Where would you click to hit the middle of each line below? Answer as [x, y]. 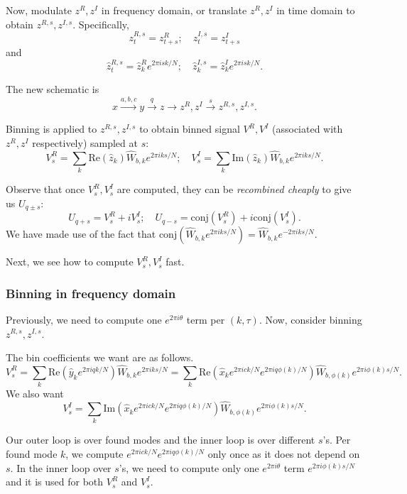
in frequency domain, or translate [174, 10]
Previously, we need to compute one [84, 319]
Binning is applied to [51, 129]
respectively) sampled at [85, 142]
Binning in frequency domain [91, 293]
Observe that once [45, 189]
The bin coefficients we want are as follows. [100, 357]
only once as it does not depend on [284, 454]
